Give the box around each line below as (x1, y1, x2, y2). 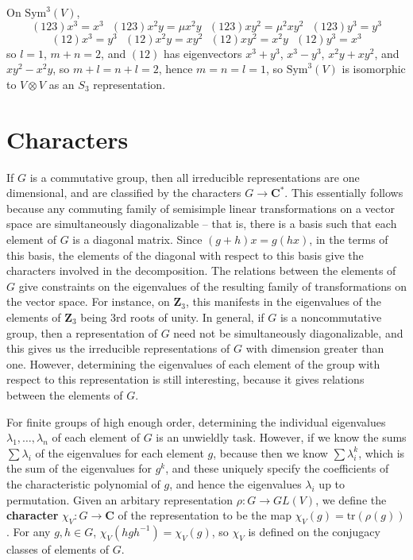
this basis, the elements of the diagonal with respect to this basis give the (6, 246, 364, 263)
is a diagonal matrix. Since (72, 231, 203, 248)
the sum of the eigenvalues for (6, 460, 152, 477)
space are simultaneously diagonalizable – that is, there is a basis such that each (6, 215, 397, 232)
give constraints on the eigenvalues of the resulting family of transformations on (18, 277, 407, 294)
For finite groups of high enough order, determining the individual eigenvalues (6, 413, 386, 430)
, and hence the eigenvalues (169, 475, 302, 492)
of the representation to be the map (118, 507, 291, 523)
